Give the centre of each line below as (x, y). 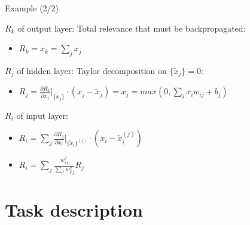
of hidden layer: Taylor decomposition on (92, 70)
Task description (74, 210)
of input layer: (42, 115)
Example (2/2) (32, 8)
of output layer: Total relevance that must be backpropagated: (132, 28)
